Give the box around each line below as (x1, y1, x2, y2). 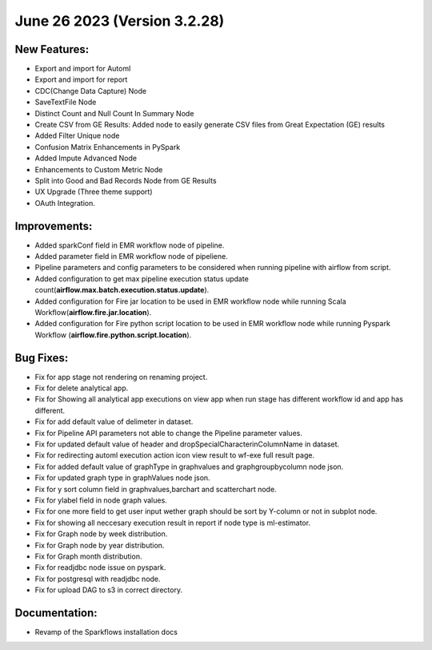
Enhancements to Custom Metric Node (34, 164, 163, 174)
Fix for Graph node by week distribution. (34, 529, 168, 539)
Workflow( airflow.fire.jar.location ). (34, 308, 152, 317)
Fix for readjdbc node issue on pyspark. (34, 563, 166, 572)
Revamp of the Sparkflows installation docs (34, 628, 178, 637)
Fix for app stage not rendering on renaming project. (34, 372, 208, 382)
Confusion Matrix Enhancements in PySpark (34, 142, 181, 151)
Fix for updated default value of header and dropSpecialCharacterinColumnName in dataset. (34, 439, 340, 449)
